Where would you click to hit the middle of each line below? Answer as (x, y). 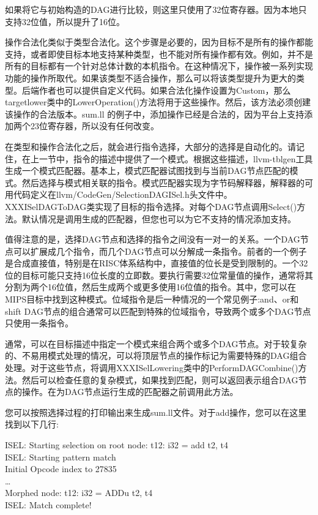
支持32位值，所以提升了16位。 (65, 21)
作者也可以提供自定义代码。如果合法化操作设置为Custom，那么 (165, 90)
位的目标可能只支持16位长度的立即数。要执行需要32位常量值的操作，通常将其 (159, 275)
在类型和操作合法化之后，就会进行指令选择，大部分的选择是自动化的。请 (150, 146)
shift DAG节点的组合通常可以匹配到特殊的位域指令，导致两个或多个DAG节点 (158, 311)
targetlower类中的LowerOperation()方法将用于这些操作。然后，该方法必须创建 (158, 102)
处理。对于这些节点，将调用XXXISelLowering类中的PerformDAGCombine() (152, 368)
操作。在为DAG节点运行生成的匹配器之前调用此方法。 (130, 392)
